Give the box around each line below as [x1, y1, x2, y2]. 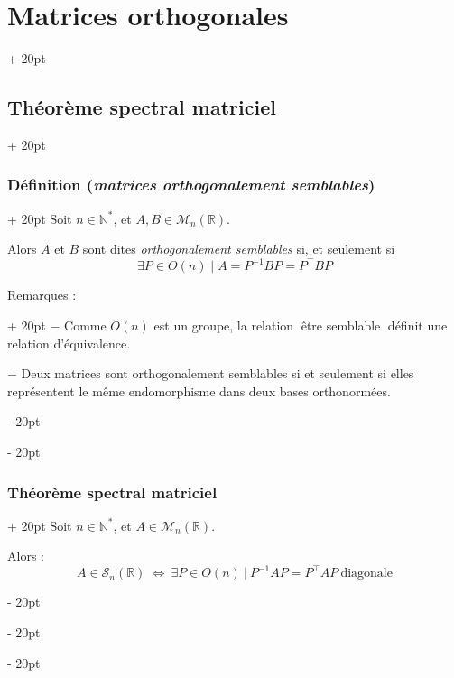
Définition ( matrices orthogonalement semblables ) [7, 173, 375, 196]
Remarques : [7, 285, 77, 304]
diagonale [340, 567, 393, 580]
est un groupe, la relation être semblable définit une [153, 316, 448, 335]
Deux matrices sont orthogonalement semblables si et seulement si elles [21, 364, 414, 383]
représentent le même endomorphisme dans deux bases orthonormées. [7, 381, 391, 400]
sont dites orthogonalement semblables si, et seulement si [82, 239, 395, 258]
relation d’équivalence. [7, 333, 131, 352]
